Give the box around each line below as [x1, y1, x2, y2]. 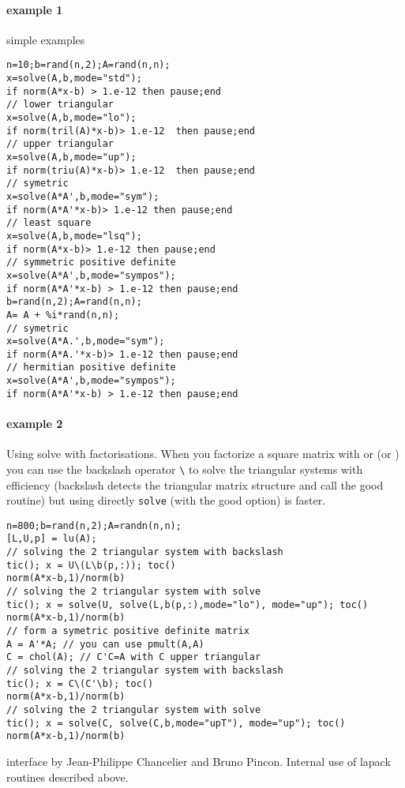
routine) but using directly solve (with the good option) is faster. [6, 492, 326, 508]
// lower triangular [6, 99, 114, 111]
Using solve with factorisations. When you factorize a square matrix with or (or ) [6, 445, 399, 462]
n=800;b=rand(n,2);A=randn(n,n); [6, 520, 182, 531]
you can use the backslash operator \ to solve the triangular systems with [6, 460, 363, 477]
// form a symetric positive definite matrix [6, 625, 249, 636]
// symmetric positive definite [6, 257, 176, 268]
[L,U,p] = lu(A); [6, 533, 97, 545]
